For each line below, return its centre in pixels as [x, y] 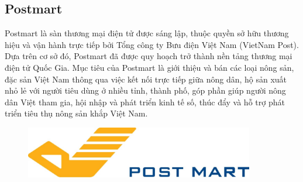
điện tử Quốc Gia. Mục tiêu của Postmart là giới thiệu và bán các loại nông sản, [149, 67]
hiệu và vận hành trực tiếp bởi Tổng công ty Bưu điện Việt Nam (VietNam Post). [152, 44]
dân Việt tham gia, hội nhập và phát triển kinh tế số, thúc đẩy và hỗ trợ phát [145, 102]
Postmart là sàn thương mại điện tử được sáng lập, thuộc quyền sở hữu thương [147, 33]
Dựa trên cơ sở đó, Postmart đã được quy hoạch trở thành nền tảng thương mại [149, 56]
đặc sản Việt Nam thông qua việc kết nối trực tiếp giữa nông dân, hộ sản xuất [146, 79]
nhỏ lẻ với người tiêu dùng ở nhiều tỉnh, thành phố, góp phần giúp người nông [145, 90]
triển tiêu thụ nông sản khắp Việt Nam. [76, 113]
